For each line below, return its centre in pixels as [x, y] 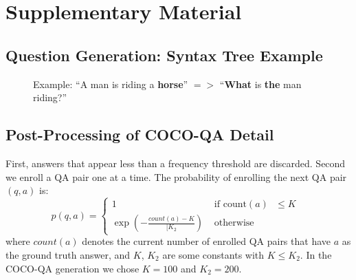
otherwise [234, 223]
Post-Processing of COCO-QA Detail [140, 134]
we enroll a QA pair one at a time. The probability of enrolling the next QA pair [176, 176]
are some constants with [213, 254]
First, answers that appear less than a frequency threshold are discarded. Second [176, 163]
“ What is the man [260, 84]
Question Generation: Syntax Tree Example [164, 55]
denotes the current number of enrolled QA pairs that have [206, 241]
